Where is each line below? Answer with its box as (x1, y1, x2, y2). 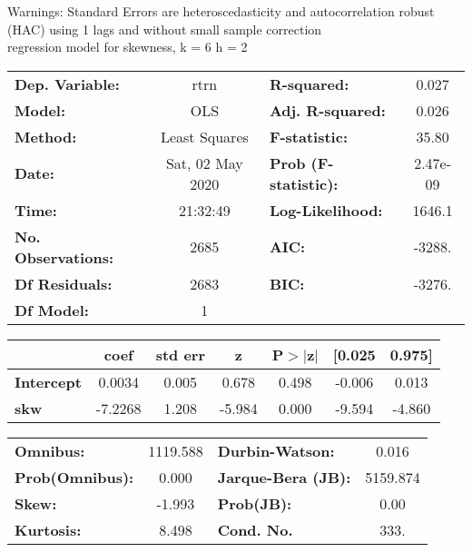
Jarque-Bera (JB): (217, 466, 351, 488)
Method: (15, 125, 77, 147)
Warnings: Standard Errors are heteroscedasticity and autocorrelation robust (7, 2, 435, 20)
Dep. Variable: (15, 73, 120, 94)
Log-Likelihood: (269, 199, 383, 221)
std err (155, 343, 205, 365)
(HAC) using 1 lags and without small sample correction (7, 19, 322, 38)
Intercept (15, 370, 82, 392)
